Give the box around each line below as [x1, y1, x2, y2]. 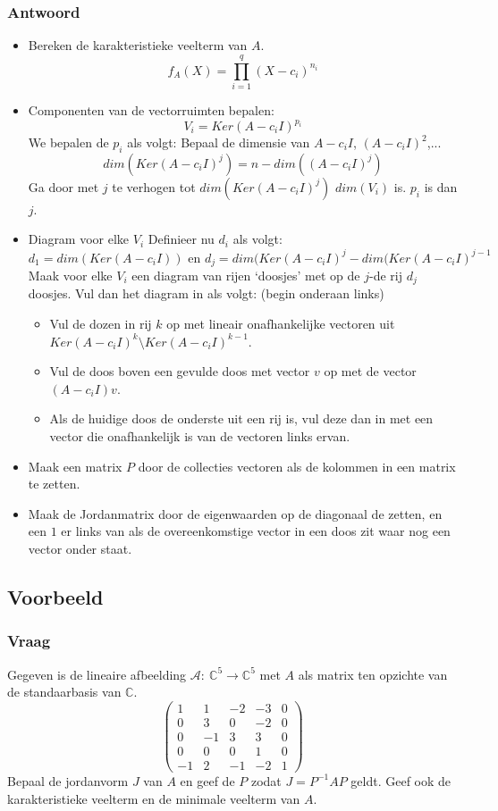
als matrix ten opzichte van [298, 665, 448, 683]
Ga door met [28, 177, 99, 196]
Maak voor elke [28, 265, 113, 284]
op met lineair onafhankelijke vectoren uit [166, 314, 395, 333]
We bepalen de [28, 133, 109, 152]
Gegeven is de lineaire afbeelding [7, 665, 187, 683]
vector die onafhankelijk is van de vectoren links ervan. [49, 426, 350, 445]
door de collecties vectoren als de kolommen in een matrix [138, 456, 456, 475]
